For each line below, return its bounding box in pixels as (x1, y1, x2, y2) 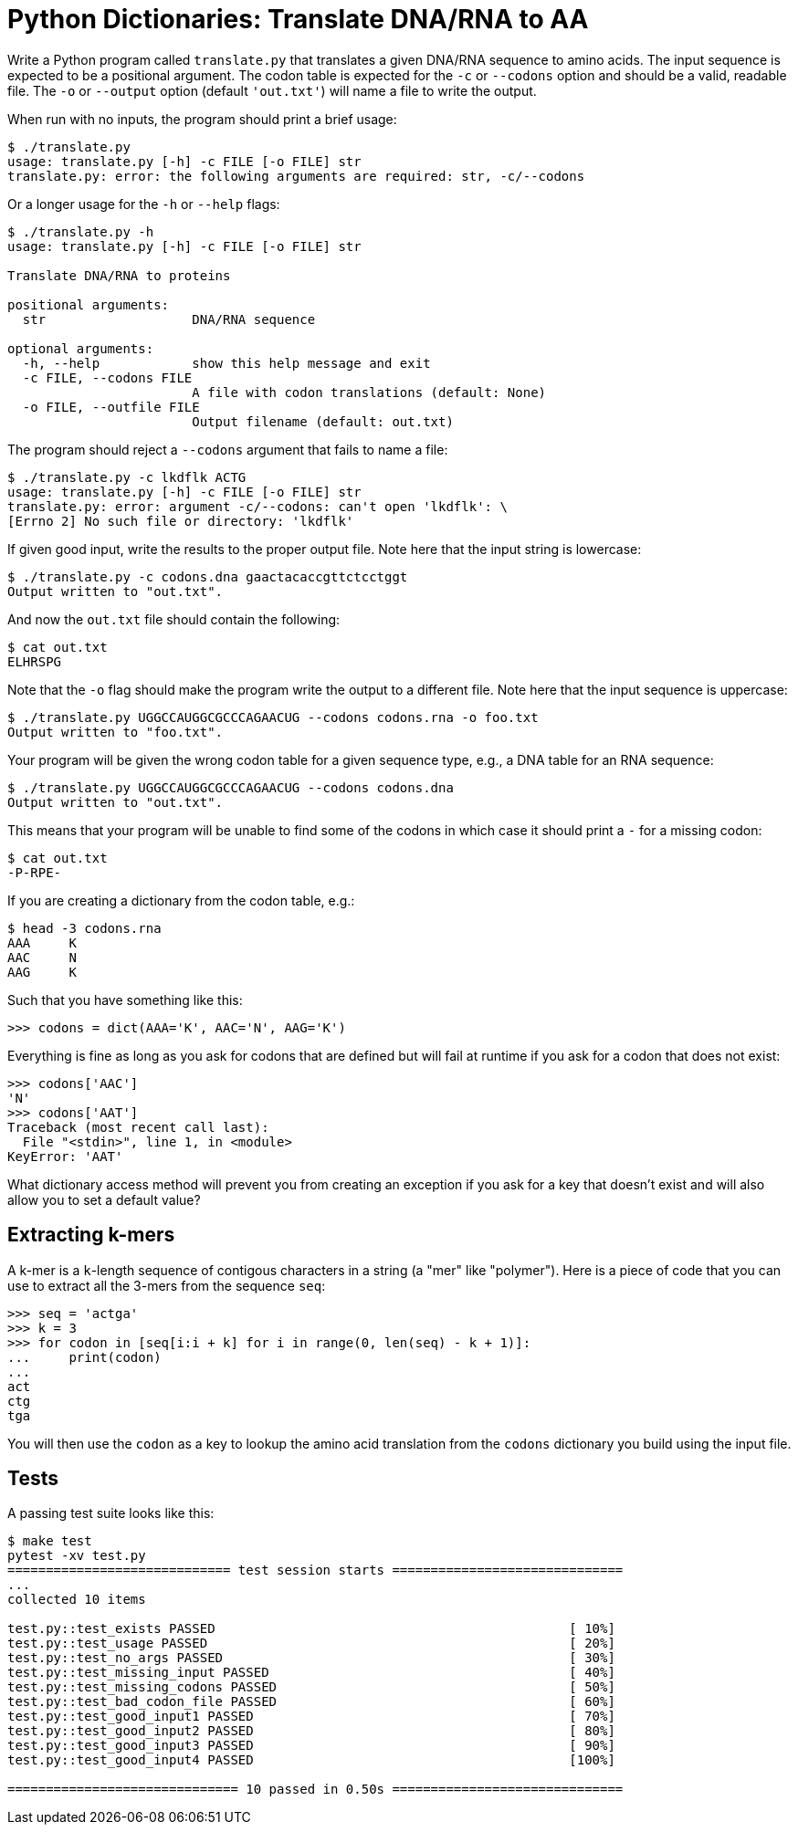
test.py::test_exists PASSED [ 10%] (7, 1621, 615, 1637)
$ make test (7, 1534, 92, 1549)
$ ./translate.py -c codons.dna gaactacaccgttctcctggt (7, 569, 408, 584)
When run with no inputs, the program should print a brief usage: (7, 110, 397, 127)
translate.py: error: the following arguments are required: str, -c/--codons (7, 168, 585, 183)
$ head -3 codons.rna (7, 920, 162, 936)
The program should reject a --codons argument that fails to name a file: (7, 441, 448, 457)
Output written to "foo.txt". (7, 724, 224, 739)
